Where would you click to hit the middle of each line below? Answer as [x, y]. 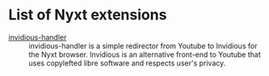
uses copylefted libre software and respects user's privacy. [127, 63]
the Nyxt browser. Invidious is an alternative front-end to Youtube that [145, 54]
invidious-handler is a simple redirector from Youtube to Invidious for [143, 45]
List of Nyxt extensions [88, 15]
